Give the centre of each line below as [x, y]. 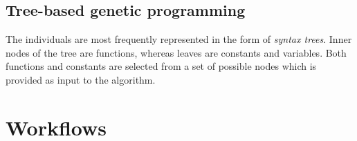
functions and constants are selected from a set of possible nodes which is [161, 66]
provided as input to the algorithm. [81, 79]
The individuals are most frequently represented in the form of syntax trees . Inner [179, 39]
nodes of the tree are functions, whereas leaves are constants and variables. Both [176, 52]
